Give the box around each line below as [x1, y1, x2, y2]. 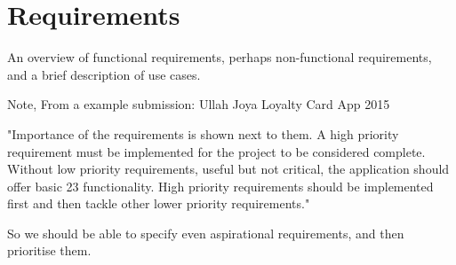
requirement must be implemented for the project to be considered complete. [7, 142, 426, 160]
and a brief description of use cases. [7, 65, 201, 83]
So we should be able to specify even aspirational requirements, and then [7, 223, 404, 242]
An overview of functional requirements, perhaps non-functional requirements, [7, 48, 432, 66]
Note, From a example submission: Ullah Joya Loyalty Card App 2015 [7, 95, 390, 113]
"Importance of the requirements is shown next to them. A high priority [7, 124, 399, 143]
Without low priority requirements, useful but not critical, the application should [7, 160, 450, 178]
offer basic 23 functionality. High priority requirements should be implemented [7, 176, 434, 195]
